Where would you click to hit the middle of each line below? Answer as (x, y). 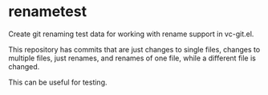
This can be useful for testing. (58, 82)
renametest (47, 12)
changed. (24, 66)
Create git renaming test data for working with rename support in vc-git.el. (131, 34)
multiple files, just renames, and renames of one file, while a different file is (132, 58)
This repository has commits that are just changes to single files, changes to (134, 49)
